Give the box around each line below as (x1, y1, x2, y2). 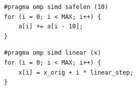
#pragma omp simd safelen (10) (4, 3, 108, 10)
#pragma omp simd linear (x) (4, 49, 101, 57)
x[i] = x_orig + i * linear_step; (18, 69, 133, 76)
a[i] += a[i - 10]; (18, 23, 83, 30)
